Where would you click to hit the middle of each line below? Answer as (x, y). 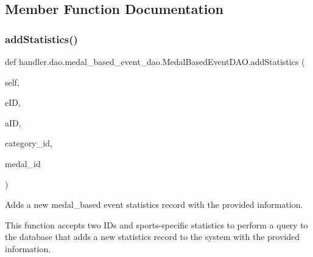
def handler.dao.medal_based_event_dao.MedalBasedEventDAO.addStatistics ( (155, 61)
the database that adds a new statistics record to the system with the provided (153, 237)
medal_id (23, 163)
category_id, (29, 143)
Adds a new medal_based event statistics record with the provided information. (154, 204)
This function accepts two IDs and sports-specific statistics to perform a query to (156, 224)
